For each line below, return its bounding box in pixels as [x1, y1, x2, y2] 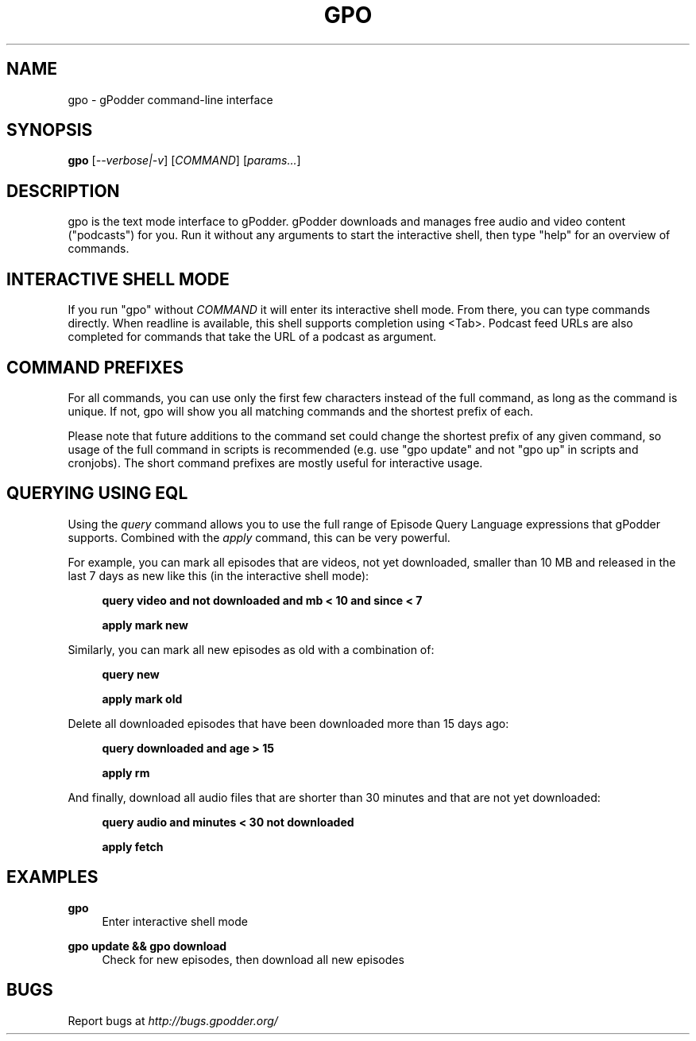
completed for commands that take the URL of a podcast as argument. [68, 330, 437, 344]
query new [102, 667, 160, 681]
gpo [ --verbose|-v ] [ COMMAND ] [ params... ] [68, 153, 301, 168]
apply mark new [102, 617, 188, 632]
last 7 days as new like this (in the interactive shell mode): [68, 568, 369, 582]
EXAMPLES [6, 867, 99, 888]
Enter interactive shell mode [102, 914, 248, 928]
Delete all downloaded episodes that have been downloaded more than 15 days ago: [68, 716, 509, 730]
